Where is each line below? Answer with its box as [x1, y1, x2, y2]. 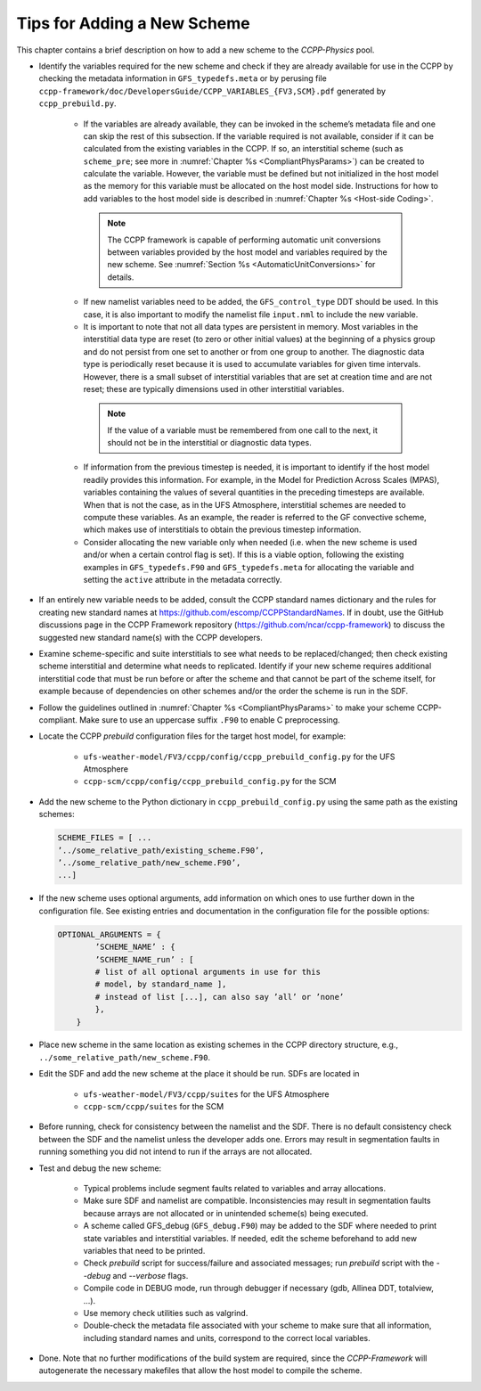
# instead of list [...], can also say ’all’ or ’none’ [94, 992, 345, 1002]
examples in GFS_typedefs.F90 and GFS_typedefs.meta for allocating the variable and [83, 561, 414, 572]
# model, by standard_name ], [94, 979, 227, 989]
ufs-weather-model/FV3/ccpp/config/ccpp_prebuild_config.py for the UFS [83, 751, 395, 762]
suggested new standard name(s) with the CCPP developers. [38, 632, 263, 642]
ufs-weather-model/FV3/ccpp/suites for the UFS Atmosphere [83, 1088, 330, 1100]
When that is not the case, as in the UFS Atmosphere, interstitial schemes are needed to [83, 499, 406, 510]
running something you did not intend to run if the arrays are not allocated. [38, 1146, 313, 1158]
